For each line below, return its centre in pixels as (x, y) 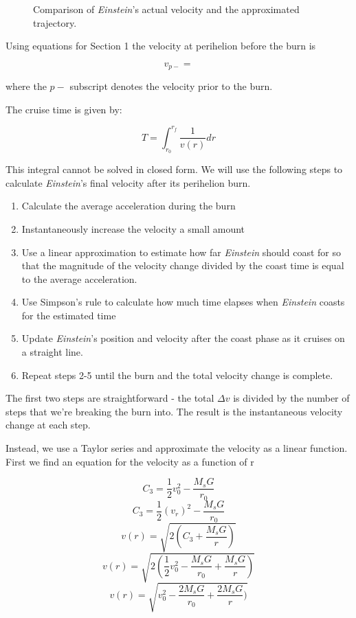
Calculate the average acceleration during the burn (129, 206)
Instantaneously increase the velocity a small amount (133, 228)
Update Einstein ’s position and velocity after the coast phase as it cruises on (183, 338)
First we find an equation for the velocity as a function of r (130, 461)
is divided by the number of (291, 398)
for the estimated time (69, 315)
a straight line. (52, 352)
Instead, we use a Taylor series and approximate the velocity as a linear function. (177, 448)
